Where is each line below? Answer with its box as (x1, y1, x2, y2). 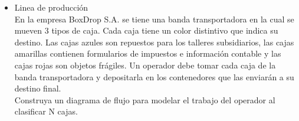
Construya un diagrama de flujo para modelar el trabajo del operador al (14, 93, 275, 106)
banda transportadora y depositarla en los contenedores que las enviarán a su (14, 70, 294, 83)
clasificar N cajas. (14, 105, 78, 117)
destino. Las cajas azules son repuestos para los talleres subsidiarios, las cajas (14, 35, 294, 48)
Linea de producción (14, 1, 88, 13)
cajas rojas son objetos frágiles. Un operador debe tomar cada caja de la (14, 58, 276, 71)
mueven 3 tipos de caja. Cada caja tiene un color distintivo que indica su (14, 24, 278, 37)
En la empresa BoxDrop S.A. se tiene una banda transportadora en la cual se (14, 12, 294, 25)
